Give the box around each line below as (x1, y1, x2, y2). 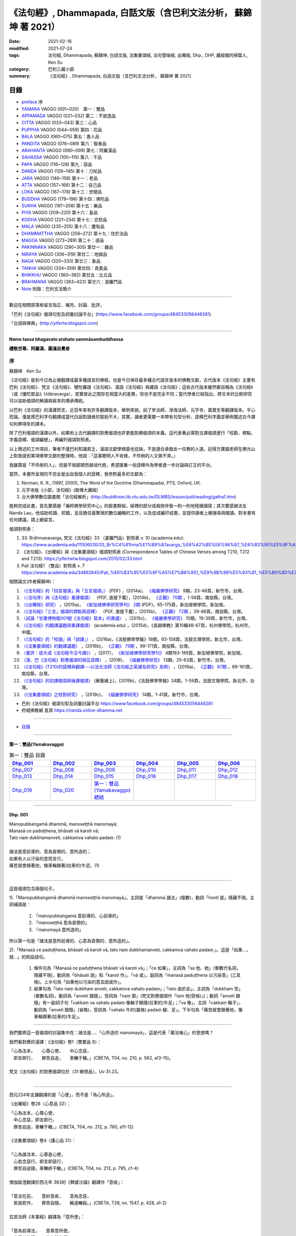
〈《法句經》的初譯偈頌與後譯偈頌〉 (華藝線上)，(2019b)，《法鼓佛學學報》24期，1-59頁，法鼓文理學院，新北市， (21, 677, 251, 683)
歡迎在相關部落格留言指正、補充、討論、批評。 (9, 302, 105, 308)
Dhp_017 (177, 773, 197, 780)
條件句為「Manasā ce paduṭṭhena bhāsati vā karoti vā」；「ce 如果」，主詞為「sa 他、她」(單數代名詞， (34, 965, 241, 971)
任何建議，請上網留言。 (9, 517, 57, 523)
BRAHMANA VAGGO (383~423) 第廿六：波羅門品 (21, 279, 122, 285)
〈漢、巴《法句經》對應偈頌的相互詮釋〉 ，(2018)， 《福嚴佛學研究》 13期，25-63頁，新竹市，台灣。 (21, 657, 228, 662)
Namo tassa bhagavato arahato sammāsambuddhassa (9, 336, 123, 342)
